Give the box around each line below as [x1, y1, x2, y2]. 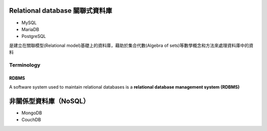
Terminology [9, 62, 41, 68]
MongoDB [21, 110, 42, 116]
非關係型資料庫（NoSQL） [9, 97, 90, 105]
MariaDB [21, 26, 40, 32]
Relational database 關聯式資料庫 [9, 6, 112, 15]
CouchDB [21, 117, 42, 123]
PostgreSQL [21, 33, 46, 39]
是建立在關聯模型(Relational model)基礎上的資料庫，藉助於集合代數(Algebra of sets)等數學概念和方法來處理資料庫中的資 [9, 42, 254, 48]
